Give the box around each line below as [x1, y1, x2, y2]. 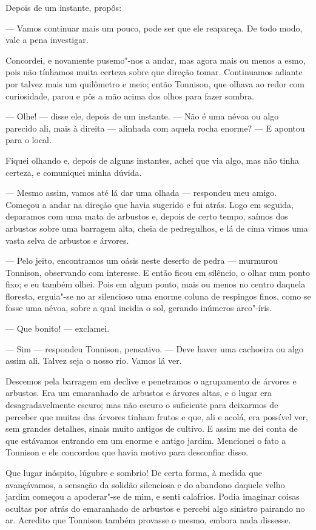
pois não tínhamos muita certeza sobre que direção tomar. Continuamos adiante [5, 65, 303, 78]
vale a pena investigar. [5, 33, 89, 46]
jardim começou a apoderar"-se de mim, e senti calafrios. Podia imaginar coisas [5, 490, 300, 503]
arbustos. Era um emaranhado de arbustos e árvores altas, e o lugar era [5, 386, 272, 399]
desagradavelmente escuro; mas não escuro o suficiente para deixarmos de [5, 398, 278, 411]
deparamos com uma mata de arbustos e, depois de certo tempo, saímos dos [5, 210, 288, 223]
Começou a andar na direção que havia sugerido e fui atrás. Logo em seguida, [5, 198, 294, 210]
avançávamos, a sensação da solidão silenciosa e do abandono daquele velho [5, 478, 285, 491]
